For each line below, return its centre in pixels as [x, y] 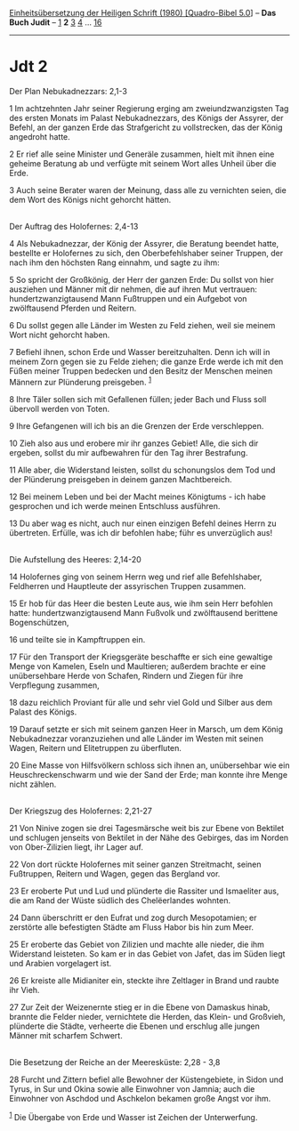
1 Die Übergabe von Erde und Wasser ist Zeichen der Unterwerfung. [133, 1116]
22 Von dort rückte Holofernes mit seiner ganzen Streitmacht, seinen [135, 864]
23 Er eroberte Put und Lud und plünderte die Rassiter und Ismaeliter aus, [144, 891]
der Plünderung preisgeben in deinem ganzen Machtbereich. [121, 479]
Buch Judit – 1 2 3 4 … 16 [56, 22]
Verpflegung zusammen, [54, 685]
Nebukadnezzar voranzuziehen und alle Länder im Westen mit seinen [137, 739]
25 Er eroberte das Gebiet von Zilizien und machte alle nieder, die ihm [137, 944]
